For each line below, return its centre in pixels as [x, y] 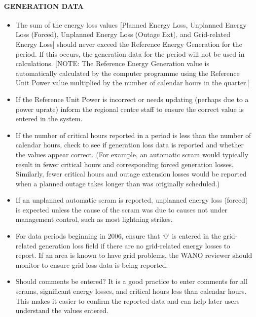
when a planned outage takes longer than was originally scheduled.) [118, 183]
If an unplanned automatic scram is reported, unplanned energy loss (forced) [132, 200]
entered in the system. [49, 119]
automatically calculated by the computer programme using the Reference [128, 73]
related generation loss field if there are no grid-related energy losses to [123, 245]
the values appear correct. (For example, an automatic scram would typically [132, 154]
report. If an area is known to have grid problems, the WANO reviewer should [134, 255]
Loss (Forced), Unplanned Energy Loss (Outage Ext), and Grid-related [123, 34]
